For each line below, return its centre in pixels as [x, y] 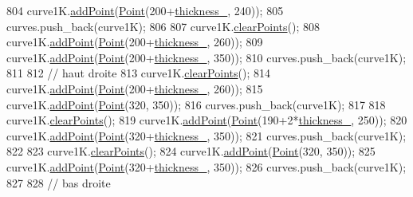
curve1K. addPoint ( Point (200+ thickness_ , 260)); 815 [135, 88]
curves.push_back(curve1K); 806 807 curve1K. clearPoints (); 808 [163, 26]
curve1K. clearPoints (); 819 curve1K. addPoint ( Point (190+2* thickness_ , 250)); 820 [207, 120]
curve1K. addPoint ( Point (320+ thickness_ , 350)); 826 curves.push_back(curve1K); [206, 166]
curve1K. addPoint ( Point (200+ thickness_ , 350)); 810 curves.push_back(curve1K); [206, 57]
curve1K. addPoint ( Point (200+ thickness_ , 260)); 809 [135, 42]
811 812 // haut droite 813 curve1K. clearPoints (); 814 [138, 73]
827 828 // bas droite [59, 182]
